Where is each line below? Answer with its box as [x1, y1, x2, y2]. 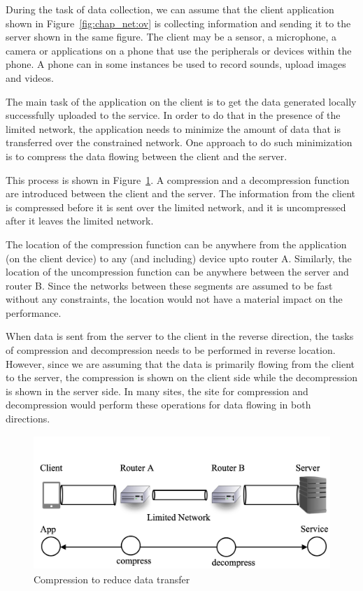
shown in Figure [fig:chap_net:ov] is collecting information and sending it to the [6, 15, 351, 30]
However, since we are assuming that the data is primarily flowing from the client [6, 356, 355, 371]
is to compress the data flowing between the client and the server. [6, 148, 287, 163]
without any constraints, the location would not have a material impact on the [6, 292, 343, 306]
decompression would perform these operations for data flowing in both [6, 397, 311, 412]
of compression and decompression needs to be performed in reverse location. [6, 343, 336, 357]
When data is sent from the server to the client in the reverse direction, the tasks [6, 329, 354, 343]
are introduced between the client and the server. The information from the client [6, 186, 356, 201]
